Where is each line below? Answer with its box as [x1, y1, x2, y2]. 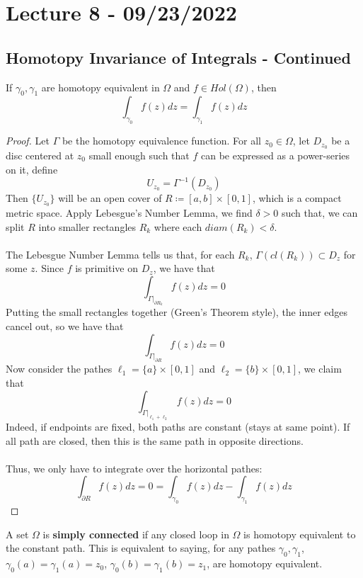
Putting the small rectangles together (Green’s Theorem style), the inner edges [6, 305, 348, 319]
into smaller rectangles [38, 219, 136, 234]
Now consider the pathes [6, 361, 113, 376]
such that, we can [281, 205, 358, 220]
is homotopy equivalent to [243, 526, 356, 541]
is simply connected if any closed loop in [42, 526, 229, 541]
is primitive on [75, 261, 139, 276]
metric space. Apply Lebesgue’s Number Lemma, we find [6, 205, 253, 220]
